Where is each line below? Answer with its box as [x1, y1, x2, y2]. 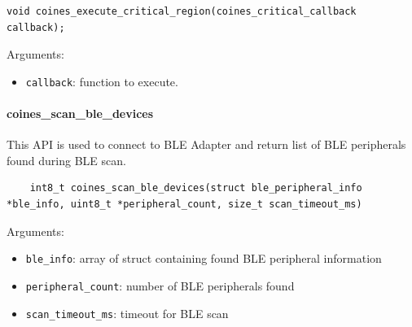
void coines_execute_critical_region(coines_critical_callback [7, 6, 357, 17]
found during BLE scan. [7, 151, 126, 168]
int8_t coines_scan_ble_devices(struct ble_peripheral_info [29, 182, 362, 194]
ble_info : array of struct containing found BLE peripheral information [25, 250, 382, 267]
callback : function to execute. [25, 72, 178, 89]
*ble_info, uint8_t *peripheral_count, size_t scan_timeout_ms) [7, 198, 362, 211]
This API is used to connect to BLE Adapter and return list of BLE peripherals [7, 136, 406, 153]
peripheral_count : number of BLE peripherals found [25, 277, 295, 294]
